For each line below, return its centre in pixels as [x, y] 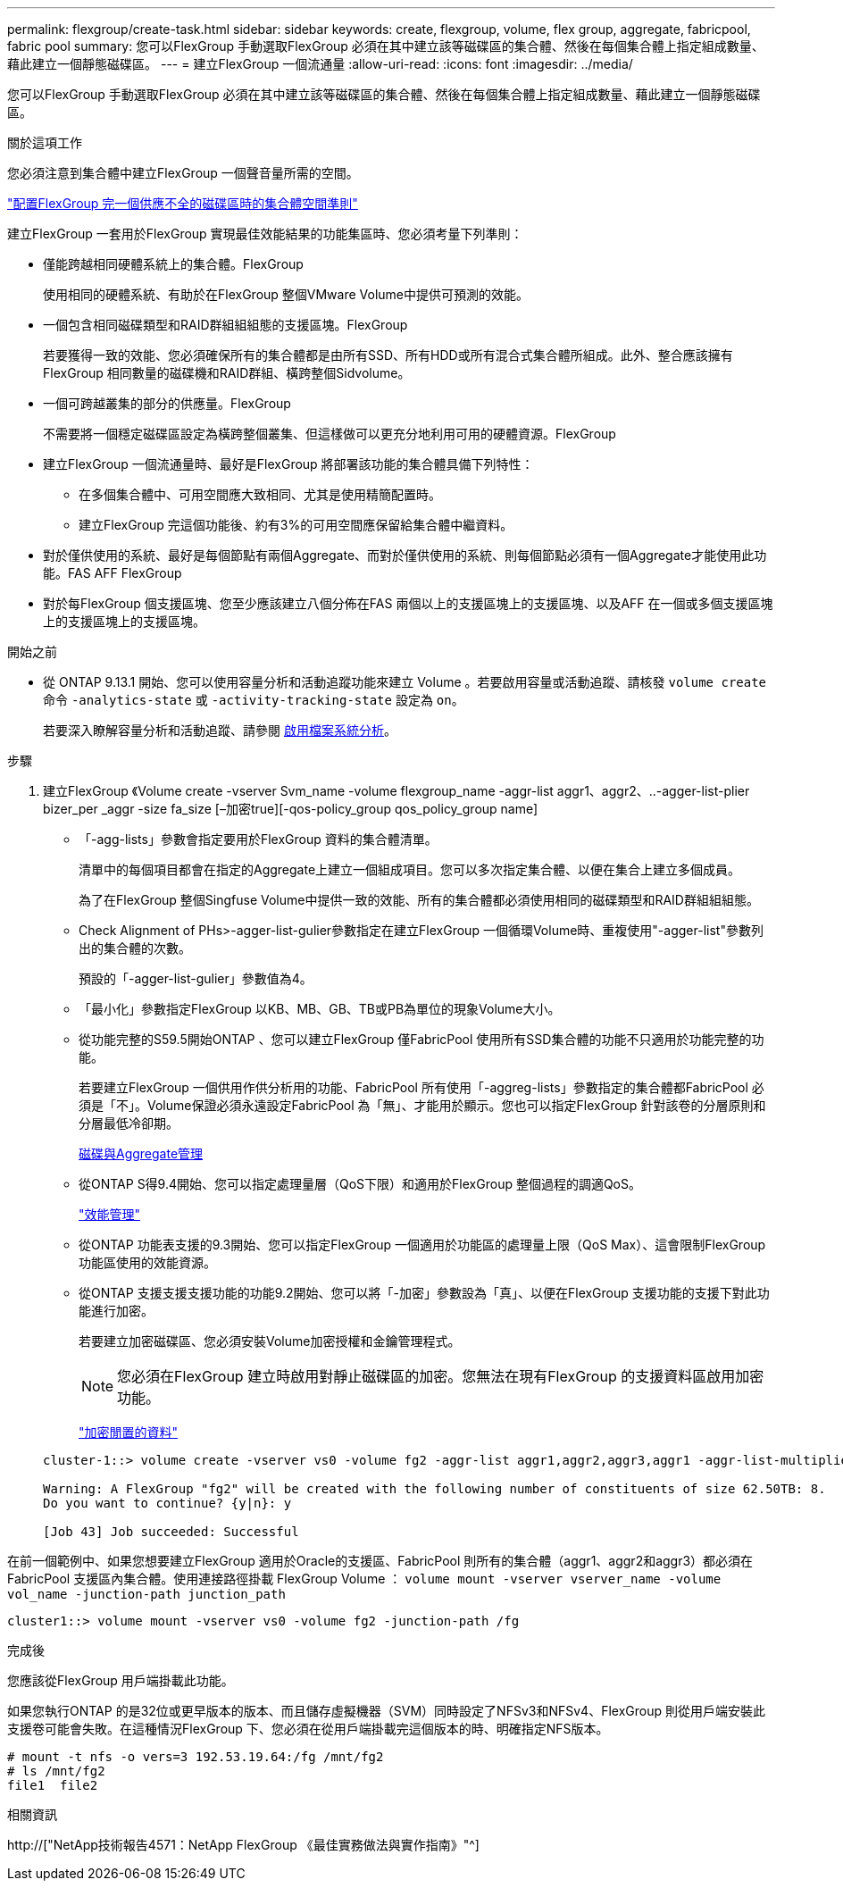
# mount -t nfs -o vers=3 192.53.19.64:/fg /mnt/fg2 [196, 1757]
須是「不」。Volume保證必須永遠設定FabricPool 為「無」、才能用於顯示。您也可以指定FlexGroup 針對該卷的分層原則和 [422, 1105]
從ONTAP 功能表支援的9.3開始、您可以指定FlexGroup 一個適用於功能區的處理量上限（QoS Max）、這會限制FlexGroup [422, 1245]
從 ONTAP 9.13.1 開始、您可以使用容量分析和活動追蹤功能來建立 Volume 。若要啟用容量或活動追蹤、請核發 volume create [405, 682]
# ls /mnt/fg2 [56, 1771]
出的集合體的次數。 [135, 948]
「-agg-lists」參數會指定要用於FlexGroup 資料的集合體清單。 [258, 839]
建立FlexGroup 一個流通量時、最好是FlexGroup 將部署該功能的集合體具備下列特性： [288, 464]
